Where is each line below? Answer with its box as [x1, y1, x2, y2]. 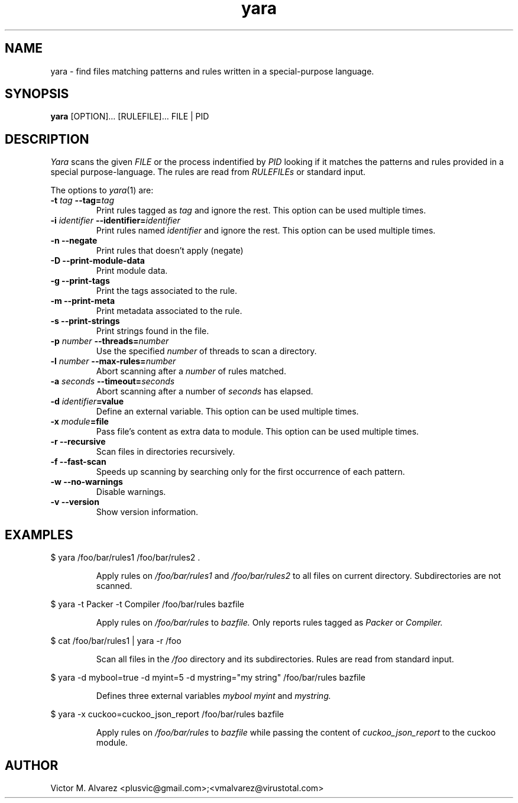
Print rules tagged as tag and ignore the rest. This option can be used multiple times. [96, 205, 426, 216]
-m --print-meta [50, 296, 115, 306]
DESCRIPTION [5, 131, 89, 147]
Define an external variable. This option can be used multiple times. [96, 406, 359, 417]
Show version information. [96, 507, 199, 517]
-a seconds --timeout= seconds [50, 376, 175, 387]
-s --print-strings [50, 316, 120, 326]
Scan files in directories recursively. [96, 446, 235, 457]
